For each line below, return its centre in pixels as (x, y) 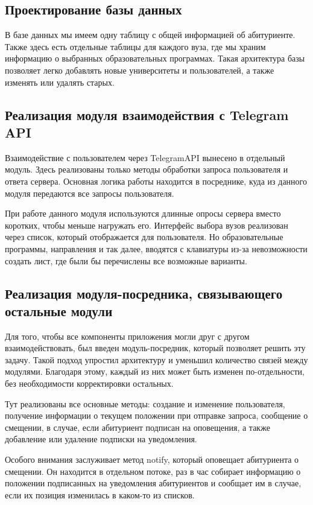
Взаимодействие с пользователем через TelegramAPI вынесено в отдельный (145, 157)
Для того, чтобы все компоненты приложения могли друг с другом (127, 336)
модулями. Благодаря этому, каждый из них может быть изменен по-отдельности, (155, 371)
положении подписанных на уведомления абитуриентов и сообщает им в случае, (153, 483)
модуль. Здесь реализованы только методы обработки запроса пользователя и (147, 169)
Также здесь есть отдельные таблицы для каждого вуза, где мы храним (135, 46)
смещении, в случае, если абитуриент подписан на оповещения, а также (138, 427)
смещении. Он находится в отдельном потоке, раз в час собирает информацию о (153, 471)
